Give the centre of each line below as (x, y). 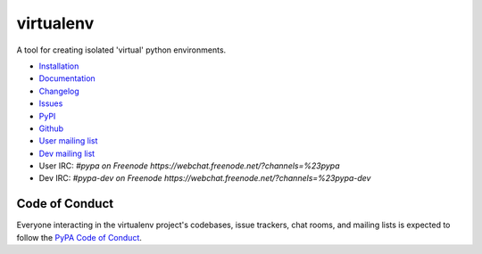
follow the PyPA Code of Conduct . (79, 237)
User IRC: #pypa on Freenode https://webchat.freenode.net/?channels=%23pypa (189, 166)
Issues (51, 103)
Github (51, 128)
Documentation (67, 78)
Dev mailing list (67, 153)
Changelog (59, 91)
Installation (59, 66)
